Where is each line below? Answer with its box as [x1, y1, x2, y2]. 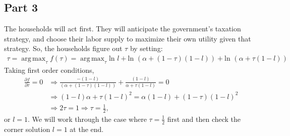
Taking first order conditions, [4, 64, 94, 75]
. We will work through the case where [28, 113, 147, 124]
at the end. [70, 123, 104, 134]
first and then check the [167, 113, 241, 124]
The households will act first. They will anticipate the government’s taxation [4, 23, 241, 34]
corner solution [4, 123, 50, 134]
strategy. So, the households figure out [4, 43, 123, 54]
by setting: [130, 43, 163, 54]
